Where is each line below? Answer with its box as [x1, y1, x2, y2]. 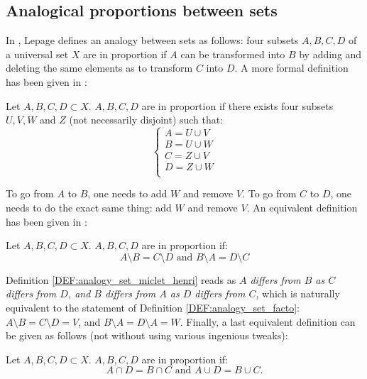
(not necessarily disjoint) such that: [69, 112, 224, 127]
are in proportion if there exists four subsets [141, 98, 334, 113]
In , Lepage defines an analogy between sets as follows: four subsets [6, 33, 299, 48]
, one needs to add [87, 186, 168, 201]
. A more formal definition [234, 60, 349, 75]
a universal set [6, 46, 69, 61]
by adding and [299, 46, 362, 61]
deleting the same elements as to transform [6, 60, 193, 75]
